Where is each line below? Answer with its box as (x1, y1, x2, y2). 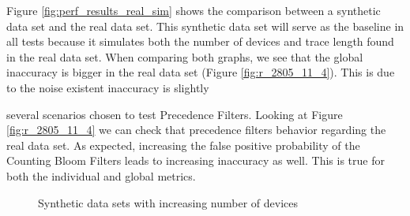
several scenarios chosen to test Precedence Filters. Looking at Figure (6, 106, 343, 122)
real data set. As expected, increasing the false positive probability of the (6, 136, 360, 153)
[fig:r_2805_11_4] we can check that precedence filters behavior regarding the (6, 121, 386, 138)
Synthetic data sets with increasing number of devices (38, 194, 298, 210)
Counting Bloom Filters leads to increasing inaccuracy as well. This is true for (6, 152, 385, 169)
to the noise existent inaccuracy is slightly (6, 79, 209, 95)
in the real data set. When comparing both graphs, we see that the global (6, 48, 363, 65)
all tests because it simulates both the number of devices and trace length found (6, 33, 394, 50)
